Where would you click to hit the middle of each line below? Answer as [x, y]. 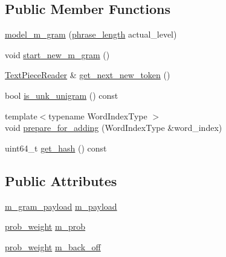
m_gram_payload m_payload [61, 206]
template [21, 115]
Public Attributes [61, 180]
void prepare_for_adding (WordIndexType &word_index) [114, 128]
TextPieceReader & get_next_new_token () [88, 75]
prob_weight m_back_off [53, 246]
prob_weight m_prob [45, 226]
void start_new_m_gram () [57, 54]
